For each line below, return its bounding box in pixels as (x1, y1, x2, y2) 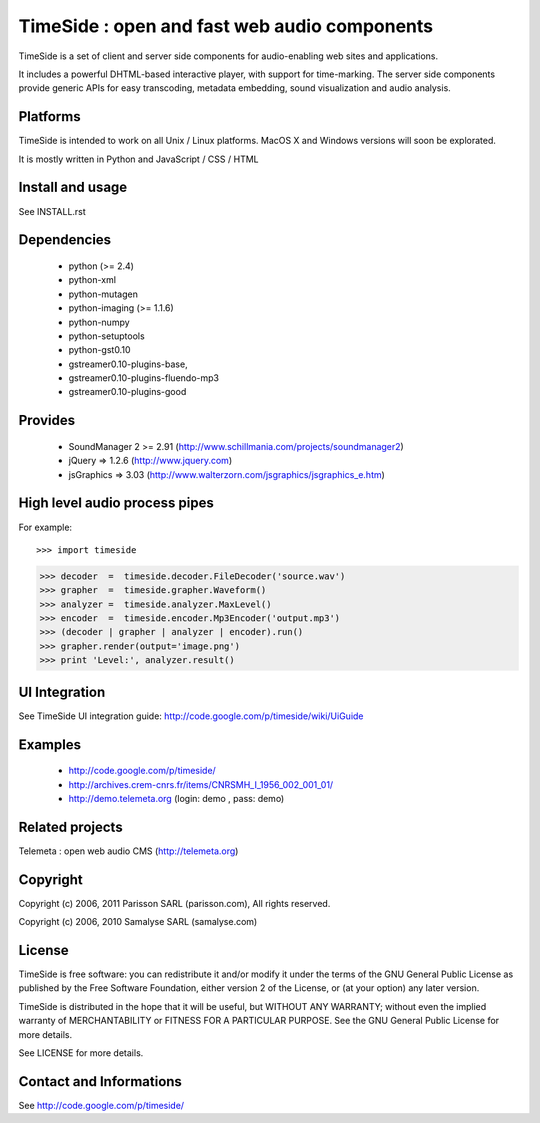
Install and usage (18, 179, 128, 196)
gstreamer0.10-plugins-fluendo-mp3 (68, 372, 220, 384)
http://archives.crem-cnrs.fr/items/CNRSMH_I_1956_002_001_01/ (68, 778, 334, 790)
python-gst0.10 (68, 344, 131, 356)
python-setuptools (68, 330, 145, 342)
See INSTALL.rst (18, 205, 87, 217)
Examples (18, 736, 82, 753)
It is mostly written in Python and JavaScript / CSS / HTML (18, 153, 259, 165)
